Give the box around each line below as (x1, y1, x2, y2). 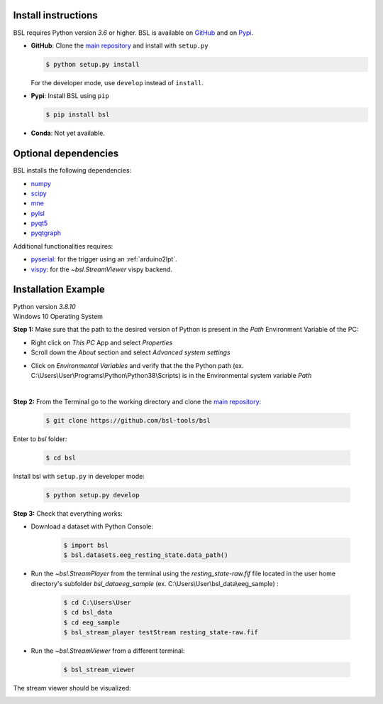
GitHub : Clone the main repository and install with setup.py (30, 41, 209, 50)
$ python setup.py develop (45, 491, 140, 499)
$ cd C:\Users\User (63, 598, 131, 607)
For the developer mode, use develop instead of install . (30, 78, 204, 87)
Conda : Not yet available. (30, 129, 106, 138)
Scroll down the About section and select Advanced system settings (30, 348, 231, 357)
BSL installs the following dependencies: (13, 166, 132, 175)
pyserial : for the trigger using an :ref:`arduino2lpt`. (30, 255, 177, 264)
